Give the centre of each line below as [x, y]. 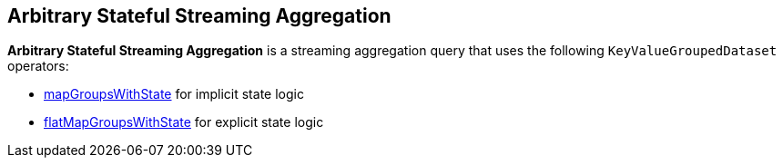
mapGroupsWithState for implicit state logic [174, 94]
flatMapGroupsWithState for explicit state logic [184, 122]
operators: [38, 66]
